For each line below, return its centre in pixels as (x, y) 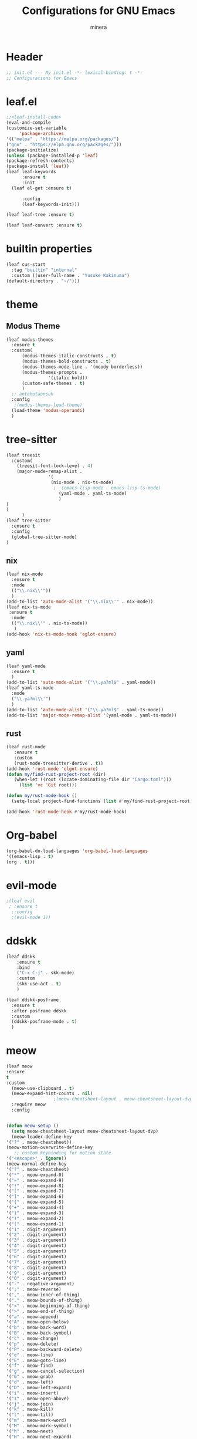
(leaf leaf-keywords (31, 172)
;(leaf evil (21, 901)
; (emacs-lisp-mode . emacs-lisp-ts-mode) (107, 488)
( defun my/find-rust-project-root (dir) (56, 774)
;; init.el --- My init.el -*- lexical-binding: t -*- (74, 72)
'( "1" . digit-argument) (36, 1229)
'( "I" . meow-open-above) (38, 1399)
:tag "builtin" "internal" (44, 270)
